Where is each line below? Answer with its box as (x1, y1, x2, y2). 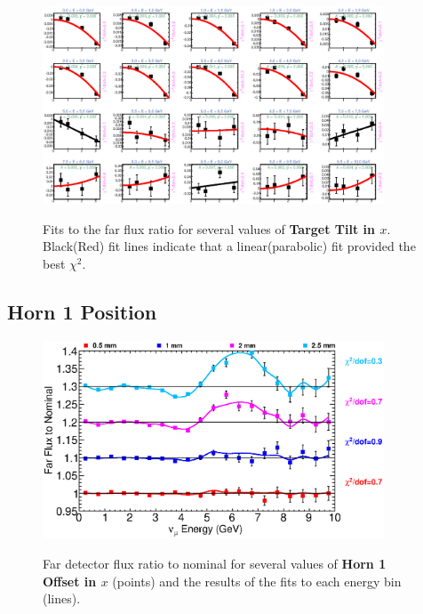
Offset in (43, 571, 97, 590)
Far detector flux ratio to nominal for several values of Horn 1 (43, 554, 387, 572)
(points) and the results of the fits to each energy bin (112, 571, 402, 590)
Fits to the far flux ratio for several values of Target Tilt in (43, 219, 375, 238)
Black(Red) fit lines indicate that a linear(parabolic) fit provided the (43, 237, 416, 255)
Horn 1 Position (7, 298, 157, 326)
